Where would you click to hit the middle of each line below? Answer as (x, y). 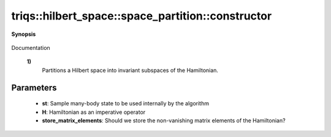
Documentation (31, 47)
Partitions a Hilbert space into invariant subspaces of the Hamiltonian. (130, 70)
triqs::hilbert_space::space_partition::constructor (142, 16)
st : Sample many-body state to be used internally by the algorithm (126, 104)
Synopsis (24, 34)
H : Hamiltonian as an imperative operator (94, 112)
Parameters (34, 87)
